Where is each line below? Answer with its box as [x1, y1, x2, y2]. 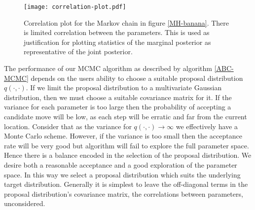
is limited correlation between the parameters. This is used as [24, 27, 210, 37]
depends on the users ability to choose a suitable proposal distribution [31, 72, 243, 83]
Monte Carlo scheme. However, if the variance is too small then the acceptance [4, 131, 242, 141]
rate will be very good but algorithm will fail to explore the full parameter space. [4, 140, 249, 150]
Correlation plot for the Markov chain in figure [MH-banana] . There [24, 17, 229, 28]
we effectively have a [176, 121, 238, 131]
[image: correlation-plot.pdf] [24, 3, 126, 10]
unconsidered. [4, 198, 45, 209]
